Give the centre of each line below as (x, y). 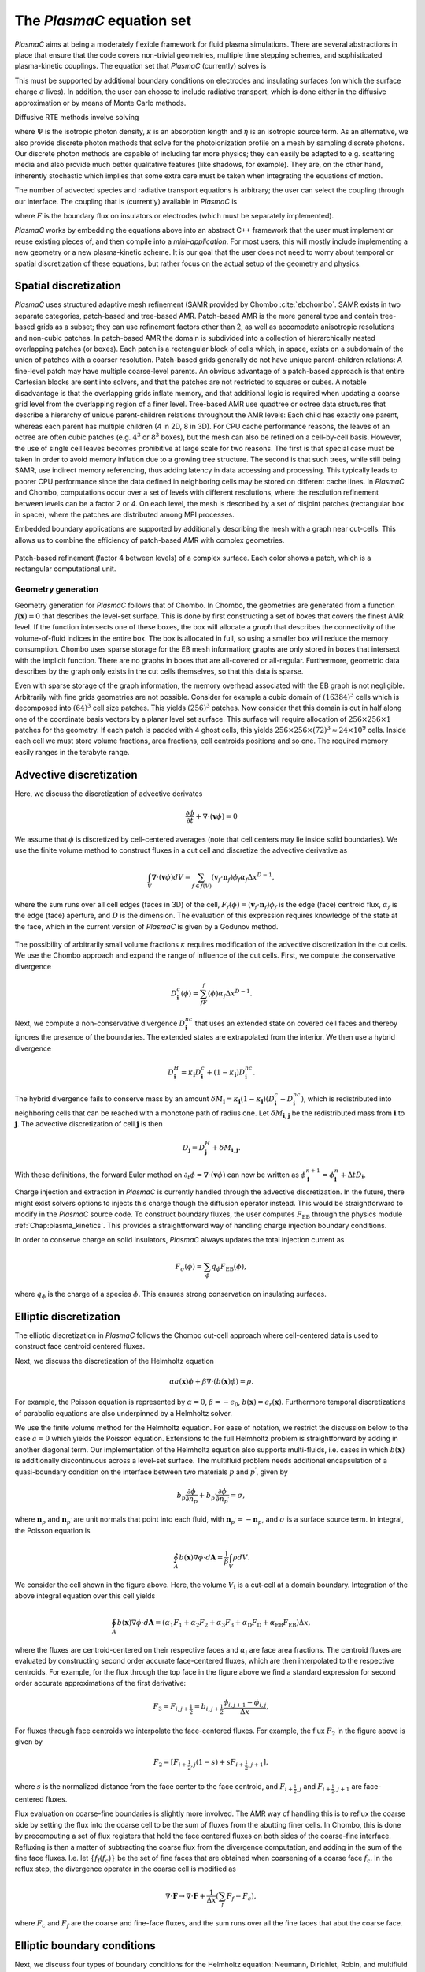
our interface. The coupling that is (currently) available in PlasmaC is (126, 201)
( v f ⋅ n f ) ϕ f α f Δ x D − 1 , (243, 878)
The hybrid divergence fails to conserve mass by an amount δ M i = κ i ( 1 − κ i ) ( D (144, 1100)
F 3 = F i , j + (171, 1708)
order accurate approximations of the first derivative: (100, 1683)
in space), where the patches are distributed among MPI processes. (125, 514)
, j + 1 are (348, 1787)
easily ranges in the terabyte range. (72, 752)
